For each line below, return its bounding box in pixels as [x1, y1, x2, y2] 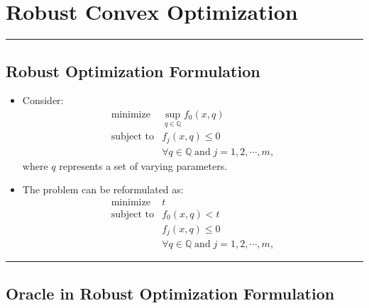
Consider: [22, 93, 64, 108]
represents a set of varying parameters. [59, 158, 228, 173]
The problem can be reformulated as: [22, 182, 184, 197]
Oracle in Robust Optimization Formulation [6, 282, 335, 304]
